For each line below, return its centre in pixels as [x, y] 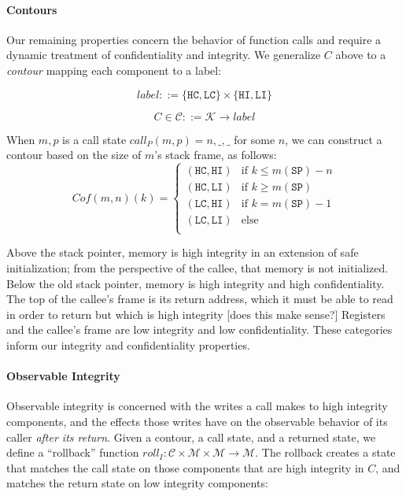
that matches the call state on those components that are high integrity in [185, 467]
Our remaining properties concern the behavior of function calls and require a [194, 39]
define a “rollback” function [73, 452]
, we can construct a [334, 139]
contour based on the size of [74, 155]
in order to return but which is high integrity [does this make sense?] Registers [196, 314]
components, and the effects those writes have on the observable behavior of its [197, 421]
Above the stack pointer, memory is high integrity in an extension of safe [183, 252]
